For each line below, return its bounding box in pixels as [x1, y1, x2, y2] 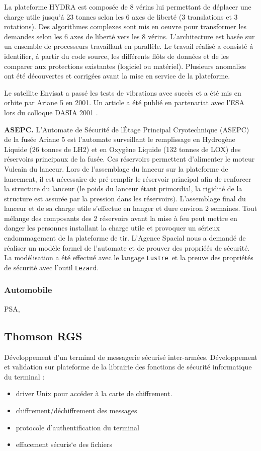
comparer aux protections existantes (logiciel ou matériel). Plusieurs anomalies [4, 60, 246, 71]
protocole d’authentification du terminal [16, 422, 139, 432]
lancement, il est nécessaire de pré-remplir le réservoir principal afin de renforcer [4, 173, 251, 184]
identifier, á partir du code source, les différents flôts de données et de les [4, 50, 229, 61]
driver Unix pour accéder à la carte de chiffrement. [16, 388, 172, 399]
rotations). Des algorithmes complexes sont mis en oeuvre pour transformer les [4, 21, 247, 32]
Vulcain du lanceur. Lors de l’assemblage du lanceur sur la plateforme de [4, 163, 228, 174]
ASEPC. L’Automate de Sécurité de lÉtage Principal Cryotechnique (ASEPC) [4, 124, 249, 134]
